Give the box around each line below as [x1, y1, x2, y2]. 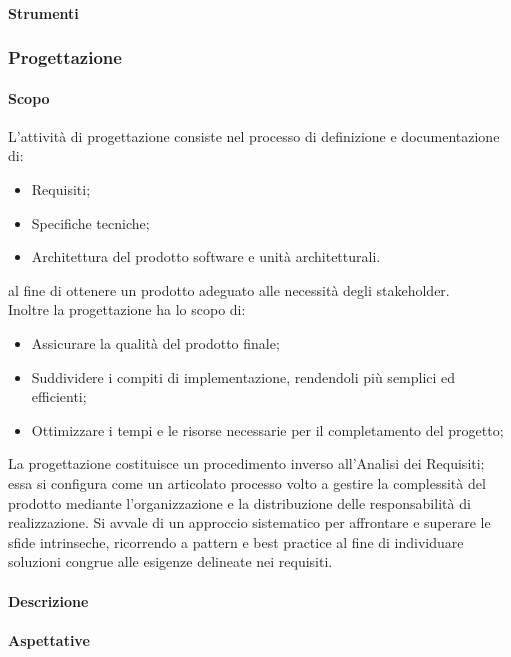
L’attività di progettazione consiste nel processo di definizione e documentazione [8, 125, 500, 146]
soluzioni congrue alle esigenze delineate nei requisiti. [8, 551, 333, 572]
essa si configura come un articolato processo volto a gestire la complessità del [8, 472, 486, 493]
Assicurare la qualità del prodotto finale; [31, 332, 280, 353]
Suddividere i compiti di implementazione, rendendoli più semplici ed [31, 366, 456, 387]
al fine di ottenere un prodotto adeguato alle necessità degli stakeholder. [8, 279, 450, 300]
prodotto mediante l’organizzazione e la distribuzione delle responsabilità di [8, 492, 471, 513]
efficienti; [31, 386, 87, 407]
